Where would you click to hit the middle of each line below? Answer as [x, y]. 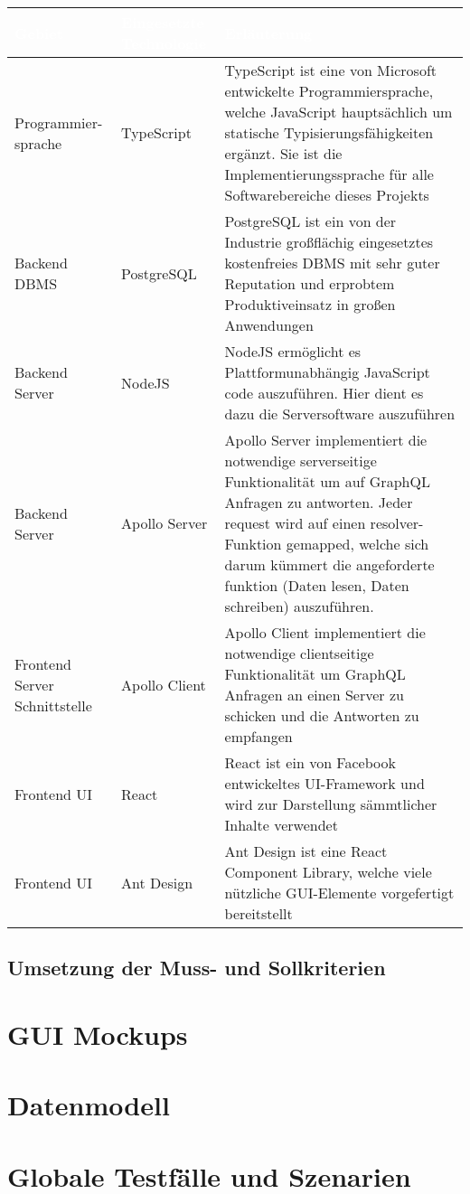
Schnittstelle [53, 705]
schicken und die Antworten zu [322, 715]
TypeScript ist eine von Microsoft [331, 70]
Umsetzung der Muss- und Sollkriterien [197, 968]
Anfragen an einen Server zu [314, 695]
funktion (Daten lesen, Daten [317, 585]
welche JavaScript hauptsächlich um [338, 112]
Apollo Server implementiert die [326, 440]
